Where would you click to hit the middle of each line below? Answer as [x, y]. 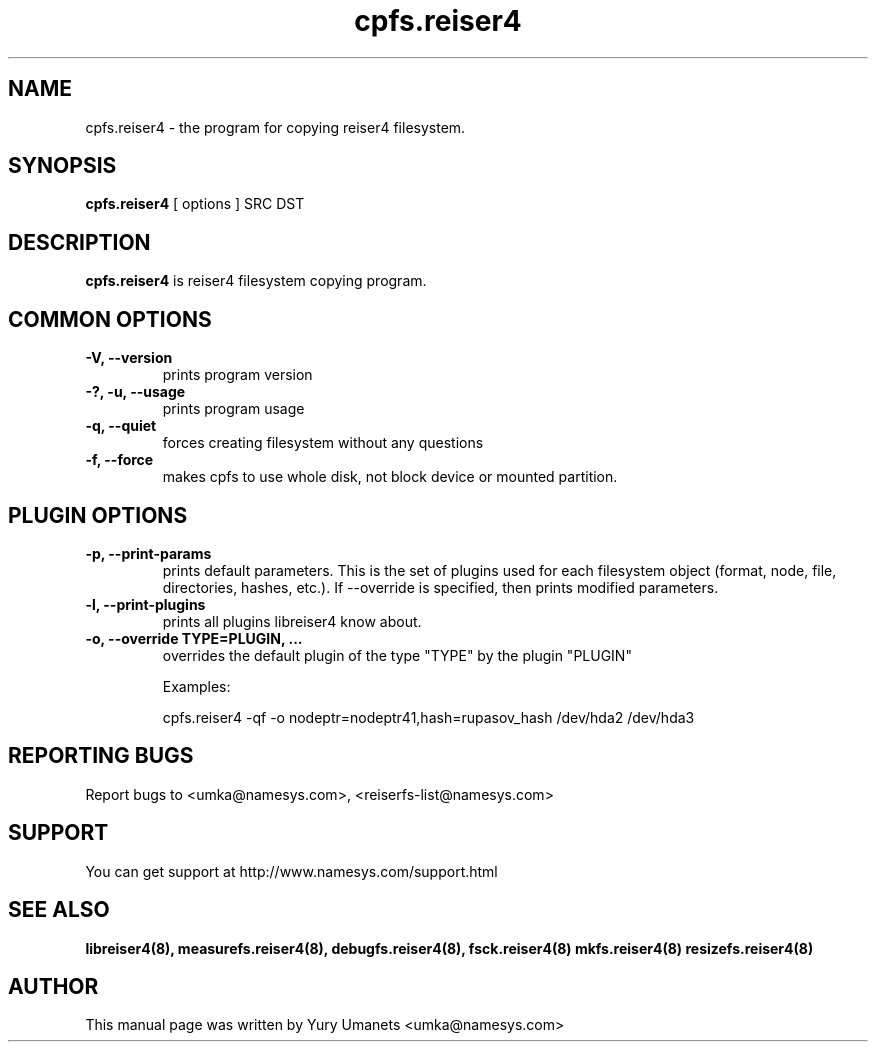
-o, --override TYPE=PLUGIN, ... [194, 638]
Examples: [196, 686]
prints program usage [233, 409]
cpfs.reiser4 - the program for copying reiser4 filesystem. [275, 127]
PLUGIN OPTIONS [98, 515]
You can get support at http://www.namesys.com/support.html [291, 871]
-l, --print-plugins [145, 604]
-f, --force [119, 460]
